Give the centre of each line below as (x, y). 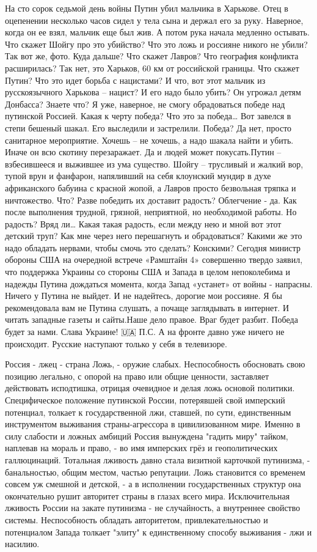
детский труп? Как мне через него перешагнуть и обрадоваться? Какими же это (154, 236)
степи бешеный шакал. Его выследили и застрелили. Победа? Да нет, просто (148, 127)
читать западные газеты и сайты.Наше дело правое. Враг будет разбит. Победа (151, 319)
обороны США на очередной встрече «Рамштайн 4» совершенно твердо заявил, (154, 259)
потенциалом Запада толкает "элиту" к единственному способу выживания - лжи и (158, 532)
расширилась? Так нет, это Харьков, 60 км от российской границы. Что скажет (152, 68)
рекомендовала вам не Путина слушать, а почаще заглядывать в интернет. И (147, 307)
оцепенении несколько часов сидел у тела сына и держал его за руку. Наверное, (154, 20)
